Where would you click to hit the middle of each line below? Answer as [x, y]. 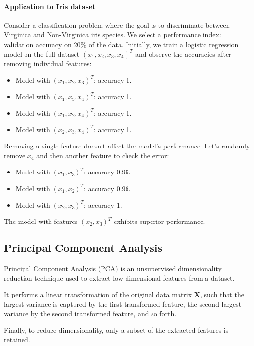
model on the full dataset [42, 54]
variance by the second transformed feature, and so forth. [90, 313]
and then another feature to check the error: [103, 155]
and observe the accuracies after [183, 54]
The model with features [41, 221]
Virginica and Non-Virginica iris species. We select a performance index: [113, 35]
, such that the [222, 294]
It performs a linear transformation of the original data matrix [98, 294]
